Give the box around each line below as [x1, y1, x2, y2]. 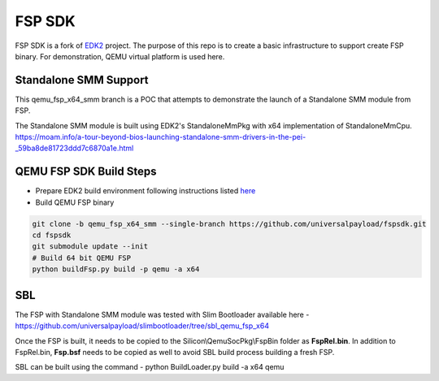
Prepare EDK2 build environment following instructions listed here [35, 186, 256, 196]
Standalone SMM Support [15, 73, 150, 87]
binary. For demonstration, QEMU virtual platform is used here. [15, 51, 225, 61]
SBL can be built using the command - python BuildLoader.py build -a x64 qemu [15, 362, 285, 372]
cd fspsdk [32, 231, 72, 240]
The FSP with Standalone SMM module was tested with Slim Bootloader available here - [15, 310, 310, 319]
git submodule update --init [32, 242, 149, 251]
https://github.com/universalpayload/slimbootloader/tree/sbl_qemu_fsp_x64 [15, 321, 270, 331]
